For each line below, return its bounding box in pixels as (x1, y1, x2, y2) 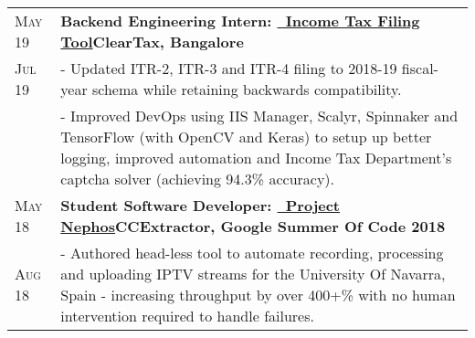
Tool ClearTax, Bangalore (60, 31, 244, 52)
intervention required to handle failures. (60, 305, 314, 326)
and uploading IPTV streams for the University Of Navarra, (60, 263, 446, 284)
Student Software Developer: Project (60, 195, 341, 216)
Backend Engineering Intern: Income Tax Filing (60, 10, 420, 31)
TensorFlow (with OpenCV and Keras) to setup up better (60, 126, 432, 147)
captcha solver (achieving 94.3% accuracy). (60, 168, 335, 189)
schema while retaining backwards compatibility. (92, 79, 402, 100)
